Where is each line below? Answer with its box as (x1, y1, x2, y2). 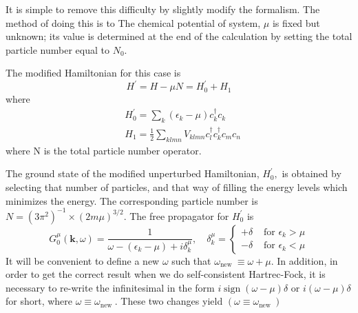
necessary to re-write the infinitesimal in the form (6, 280, 215, 294)
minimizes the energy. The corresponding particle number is (6, 193, 258, 208)
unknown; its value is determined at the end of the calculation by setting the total (6, 29, 352, 43)
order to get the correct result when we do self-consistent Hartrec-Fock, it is (6, 267, 326, 281)
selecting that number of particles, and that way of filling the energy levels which (6, 179, 348, 194)
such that (171, 253, 211, 267)
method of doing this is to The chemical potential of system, (6, 15, 261, 30)
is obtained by (282, 166, 341, 181)
